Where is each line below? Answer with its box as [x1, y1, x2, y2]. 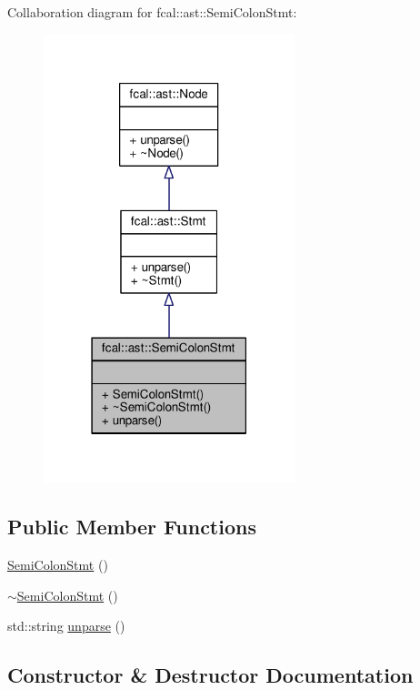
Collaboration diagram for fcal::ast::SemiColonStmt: [7, 3, 297, 21]
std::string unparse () [7, 616, 125, 635]
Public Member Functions [7, 512, 256, 541]
